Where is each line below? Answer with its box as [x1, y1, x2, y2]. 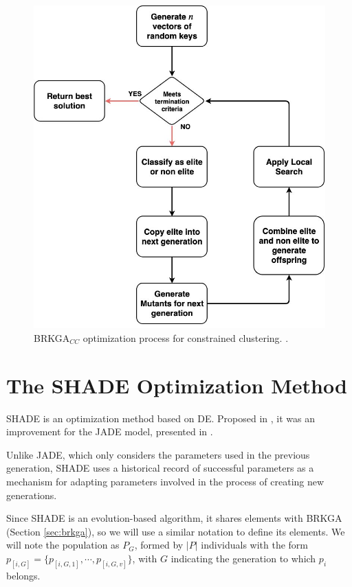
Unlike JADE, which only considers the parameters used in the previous [6, 447, 310, 461]
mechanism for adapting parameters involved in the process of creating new [6, 474, 324, 489]
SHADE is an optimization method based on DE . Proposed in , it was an [6, 411, 315, 425]
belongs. [6, 568, 41, 582]
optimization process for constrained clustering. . [82, 330, 289, 345]
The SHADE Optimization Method [6, 371, 347, 399]
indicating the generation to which [170, 551, 316, 565]
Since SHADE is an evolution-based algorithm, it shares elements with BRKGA [6, 511, 342, 525]
